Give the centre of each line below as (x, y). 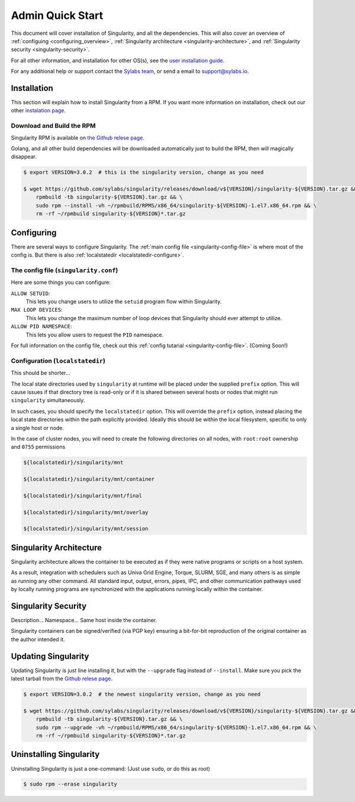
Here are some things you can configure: (61, 282)
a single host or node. (38, 428)
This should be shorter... (41, 373)
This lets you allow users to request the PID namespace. (95, 335)
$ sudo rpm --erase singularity (70, 784)
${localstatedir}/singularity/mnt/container (89, 479)
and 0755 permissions (38, 447)
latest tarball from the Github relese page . (62, 679)
